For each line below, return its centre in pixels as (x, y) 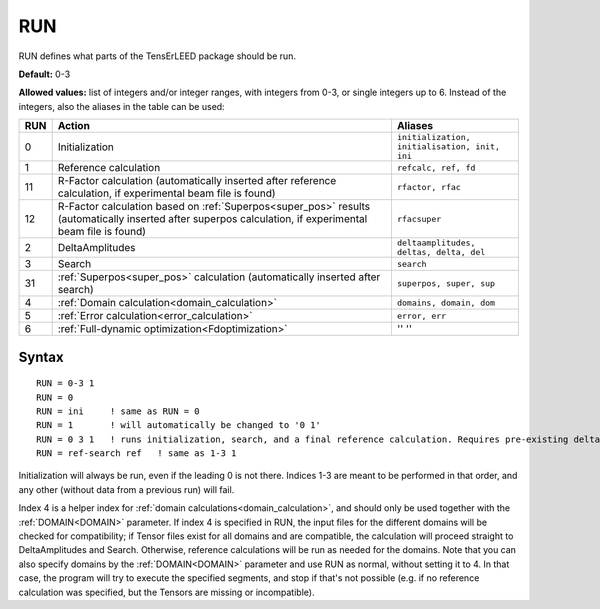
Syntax (41, 356)
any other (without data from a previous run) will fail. (126, 489)
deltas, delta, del (441, 252)
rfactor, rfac (429, 186)
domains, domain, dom (445, 302)
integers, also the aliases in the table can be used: (121, 106)
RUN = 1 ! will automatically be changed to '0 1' (179, 425)
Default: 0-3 (44, 74)
